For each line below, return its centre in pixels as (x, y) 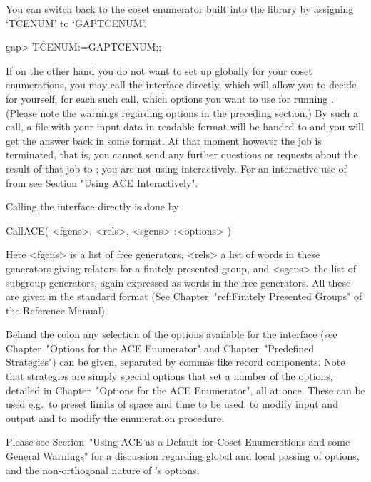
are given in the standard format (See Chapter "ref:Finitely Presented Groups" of (184, 296)
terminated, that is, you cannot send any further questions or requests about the (182, 154)
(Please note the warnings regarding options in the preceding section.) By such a (182, 112)
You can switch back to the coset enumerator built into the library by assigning (180, 9)
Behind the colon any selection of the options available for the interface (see (172, 334)
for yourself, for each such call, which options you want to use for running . (170, 98)
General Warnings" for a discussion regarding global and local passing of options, (183, 456)
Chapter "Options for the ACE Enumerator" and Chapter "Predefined (160, 348)
